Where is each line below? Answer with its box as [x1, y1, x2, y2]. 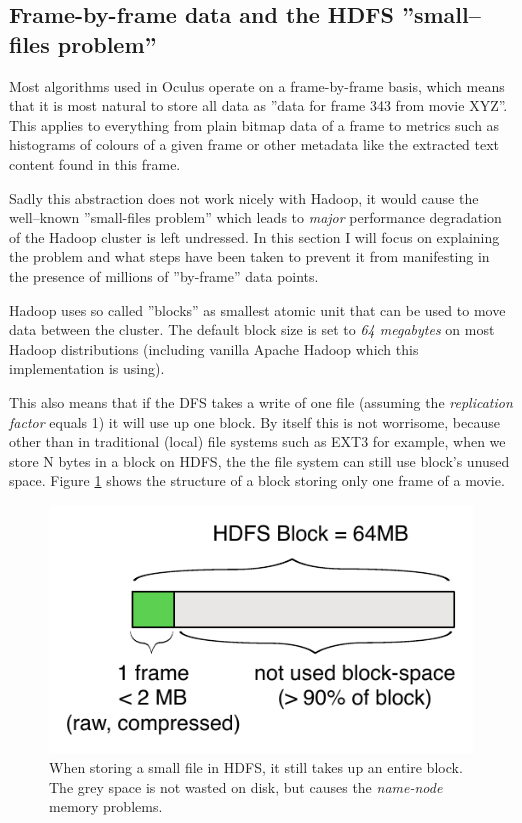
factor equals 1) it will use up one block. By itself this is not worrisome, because [9, 411, 500, 432]
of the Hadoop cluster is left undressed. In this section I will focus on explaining [9, 226, 500, 247]
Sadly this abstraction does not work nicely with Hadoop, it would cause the [9, 187, 479, 208]
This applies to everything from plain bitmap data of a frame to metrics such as [9, 114, 500, 135]
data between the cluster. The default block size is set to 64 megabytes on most [9, 319, 495, 340]
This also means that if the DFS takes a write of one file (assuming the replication [9, 391, 513, 412]
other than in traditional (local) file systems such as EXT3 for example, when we [9, 431, 506, 452]
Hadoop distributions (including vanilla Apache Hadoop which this [9, 338, 419, 359]
